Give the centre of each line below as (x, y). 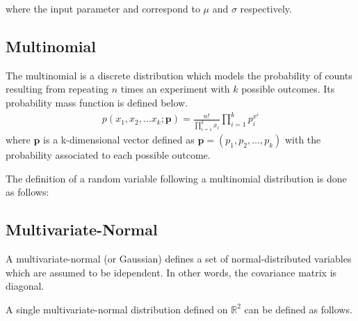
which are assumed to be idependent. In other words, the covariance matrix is (171, 272)
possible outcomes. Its (288, 89)
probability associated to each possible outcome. (108, 155)
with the (303, 140)
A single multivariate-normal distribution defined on (117, 309)
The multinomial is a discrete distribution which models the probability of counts (179, 75)
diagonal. (25, 286)
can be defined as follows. (298, 309)
